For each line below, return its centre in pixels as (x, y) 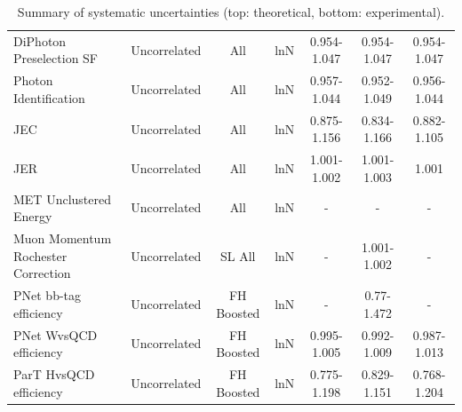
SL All (238, 255)
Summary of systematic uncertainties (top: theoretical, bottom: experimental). (231, 12)
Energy (33, 216)
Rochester (40, 255)
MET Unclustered (62, 198)
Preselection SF (56, 58)
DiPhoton (40, 40)
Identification (49, 97)
